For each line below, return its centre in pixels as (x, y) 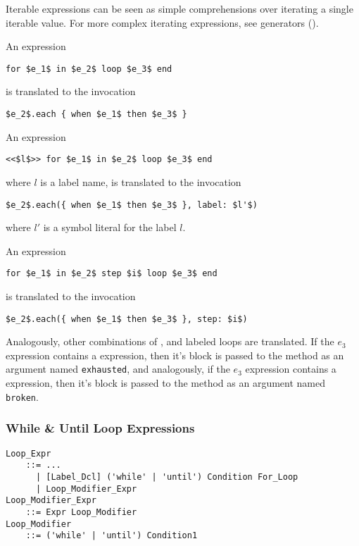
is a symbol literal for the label (110, 227)
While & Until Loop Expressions (100, 428)
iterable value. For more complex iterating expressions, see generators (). (162, 22)
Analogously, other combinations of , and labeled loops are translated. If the (170, 341)
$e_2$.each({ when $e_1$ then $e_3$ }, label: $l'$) (132, 205)
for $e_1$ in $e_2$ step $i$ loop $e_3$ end (112, 274)
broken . (22, 396)
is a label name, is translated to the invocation (141, 181)
